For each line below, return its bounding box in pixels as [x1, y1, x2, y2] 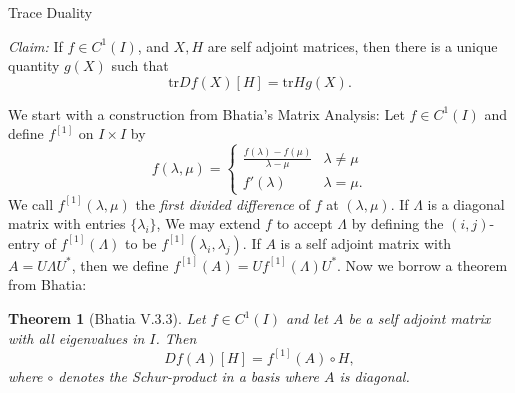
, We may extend [156, 213, 261, 234]
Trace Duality [8, 2, 93, 22]
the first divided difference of [135, 193, 311, 214]
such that [111, 55, 169, 76]
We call [8, 193, 54, 214]
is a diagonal [427, 193, 505, 214]
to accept [276, 213, 333, 234]
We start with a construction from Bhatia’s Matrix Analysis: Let [8, 103, 405, 124]
